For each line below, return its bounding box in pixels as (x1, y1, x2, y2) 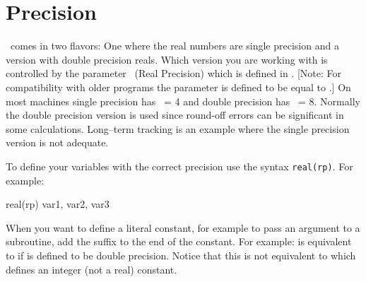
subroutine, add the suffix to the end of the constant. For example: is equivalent (6, 234, 352, 249)
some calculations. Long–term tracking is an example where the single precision (6, 121, 350, 136)
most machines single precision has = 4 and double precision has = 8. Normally (6, 93, 360, 108)
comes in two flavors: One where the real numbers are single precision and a (10, 38, 339, 53)
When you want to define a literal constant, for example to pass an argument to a (6, 220, 360, 235)
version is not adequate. (6, 135, 109, 150)
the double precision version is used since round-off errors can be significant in (6, 107, 344, 122)
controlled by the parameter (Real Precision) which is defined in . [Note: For (6, 66, 341, 81)
